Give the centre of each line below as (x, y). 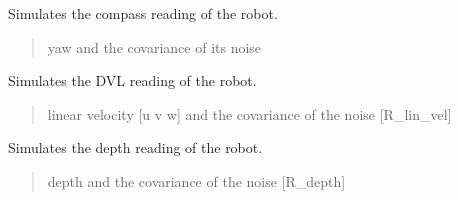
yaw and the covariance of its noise (154, 46)
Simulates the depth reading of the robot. (135, 147)
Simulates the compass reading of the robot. (143, 13)
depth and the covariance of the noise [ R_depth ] (196, 180)
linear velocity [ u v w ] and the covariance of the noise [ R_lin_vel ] (249, 113)
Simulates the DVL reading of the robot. (132, 80)
